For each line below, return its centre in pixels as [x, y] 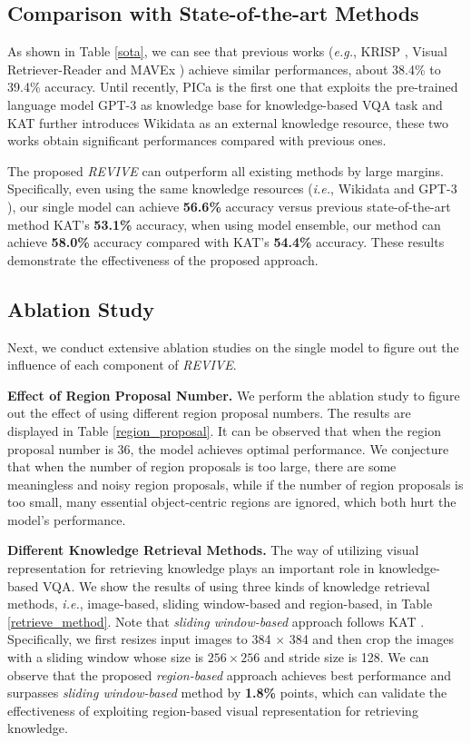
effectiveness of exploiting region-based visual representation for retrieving [213, 710]
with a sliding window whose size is [106, 657]
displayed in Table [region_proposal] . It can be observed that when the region [224, 430]
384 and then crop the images [372, 639]
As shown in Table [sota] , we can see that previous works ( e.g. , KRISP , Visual [227, 51]
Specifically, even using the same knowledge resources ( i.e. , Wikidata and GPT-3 [232, 188]
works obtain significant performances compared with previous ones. [197, 140]
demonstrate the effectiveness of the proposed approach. [163, 259]
